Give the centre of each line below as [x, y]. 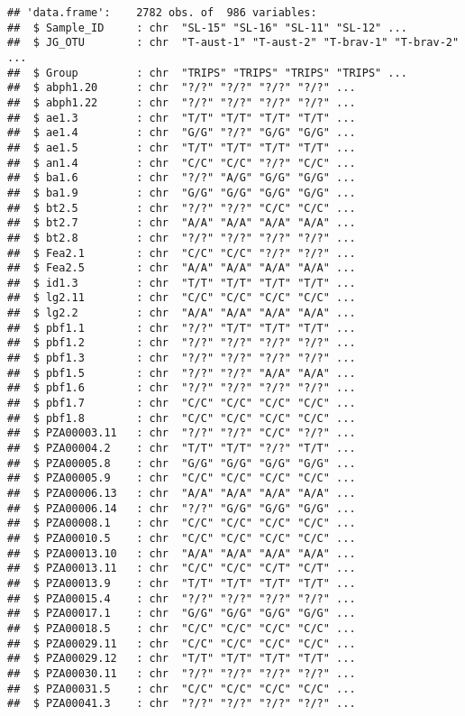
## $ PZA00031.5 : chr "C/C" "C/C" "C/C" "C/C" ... [182, 688]
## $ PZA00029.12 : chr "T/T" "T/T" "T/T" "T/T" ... [182, 659]
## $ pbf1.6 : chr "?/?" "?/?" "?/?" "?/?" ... [182, 388]
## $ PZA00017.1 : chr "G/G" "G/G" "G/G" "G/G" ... [182, 614]
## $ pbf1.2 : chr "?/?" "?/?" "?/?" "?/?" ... [182, 343]
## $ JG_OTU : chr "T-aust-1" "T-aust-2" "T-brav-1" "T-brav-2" [233, 43]
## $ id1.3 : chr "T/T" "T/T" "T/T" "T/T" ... [182, 283]
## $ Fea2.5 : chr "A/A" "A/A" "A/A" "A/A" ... [182, 268]
